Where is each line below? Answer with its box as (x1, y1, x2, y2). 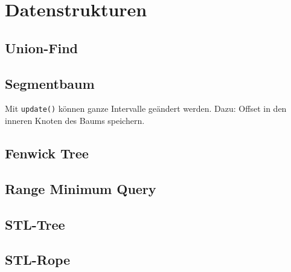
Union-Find (5, 38, 78, 57)
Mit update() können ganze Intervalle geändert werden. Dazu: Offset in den (5, 102, 287, 115)
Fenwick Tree (5, 144, 89, 162)
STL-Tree (5, 215, 65, 233)
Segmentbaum (5, 74, 95, 92)
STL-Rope (5, 250, 71, 269)
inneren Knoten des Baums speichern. (5, 114, 145, 127)
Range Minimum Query (5, 179, 156, 198)
